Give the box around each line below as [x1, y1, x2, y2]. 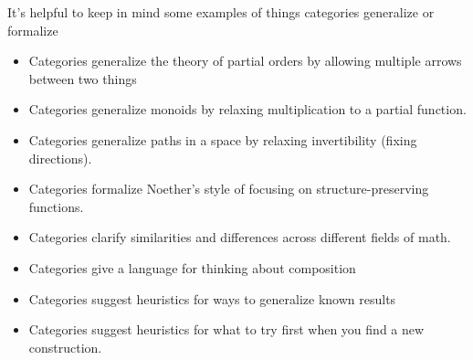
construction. [28, 337, 102, 356]
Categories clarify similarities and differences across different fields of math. [28, 228, 451, 247]
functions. [28, 196, 84, 216]
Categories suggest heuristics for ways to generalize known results [28, 289, 396, 308]
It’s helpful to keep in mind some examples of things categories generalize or [7, 3, 435, 21]
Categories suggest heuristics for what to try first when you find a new [28, 320, 425, 339]
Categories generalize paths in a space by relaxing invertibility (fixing [28, 130, 417, 149]
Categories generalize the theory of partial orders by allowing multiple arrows [28, 51, 462, 70]
